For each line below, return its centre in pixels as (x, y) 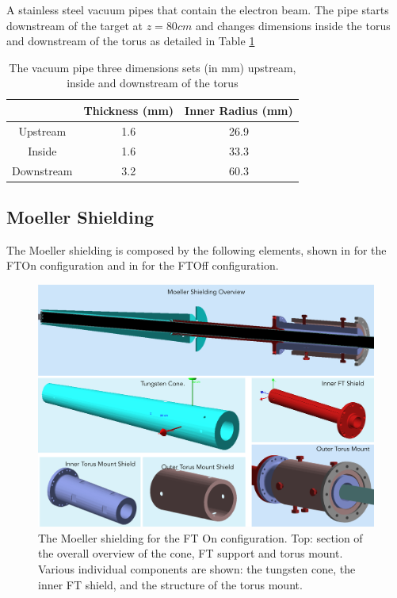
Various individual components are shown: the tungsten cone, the (197, 568)
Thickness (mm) (129, 110)
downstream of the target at (75, 25)
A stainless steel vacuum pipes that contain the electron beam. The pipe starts (198, 10)
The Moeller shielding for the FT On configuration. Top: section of (200, 537)
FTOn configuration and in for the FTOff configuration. (143, 265)
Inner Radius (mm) (239, 110)
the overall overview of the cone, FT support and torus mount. (191, 553)
